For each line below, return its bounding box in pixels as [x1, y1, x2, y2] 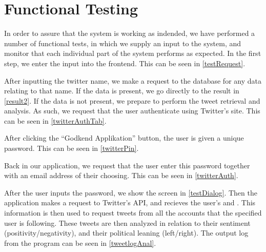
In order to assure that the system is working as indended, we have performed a [4, 28, 255, 38]
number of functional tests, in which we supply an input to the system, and [4, 37, 241, 48]
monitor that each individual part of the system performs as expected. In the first [4, 48, 261, 59]
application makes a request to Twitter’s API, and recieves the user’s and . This [4, 197, 256, 208]
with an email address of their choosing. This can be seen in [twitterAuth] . [4, 170, 238, 181]
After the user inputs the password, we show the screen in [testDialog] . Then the [4, 187, 257, 198]
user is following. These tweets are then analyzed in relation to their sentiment [4, 217, 251, 228]
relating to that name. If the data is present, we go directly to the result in [4, 85, 239, 96]
